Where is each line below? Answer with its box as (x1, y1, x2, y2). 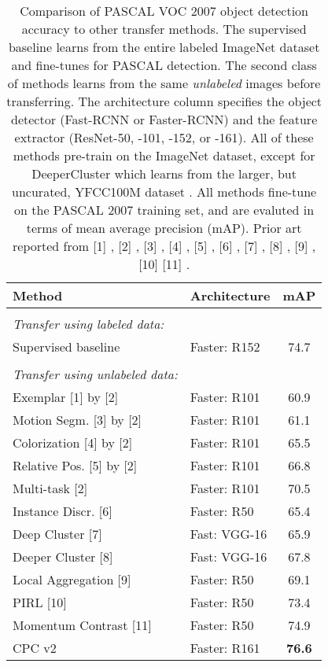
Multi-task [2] (13, 479, 88, 497)
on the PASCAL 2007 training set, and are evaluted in (14, 201, 315, 219)
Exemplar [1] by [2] (13, 388, 119, 406)
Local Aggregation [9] (13, 570, 131, 588)
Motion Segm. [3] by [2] (13, 411, 142, 429)
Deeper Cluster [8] (13, 547, 113, 566)
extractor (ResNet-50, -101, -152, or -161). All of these (14, 128, 314, 146)
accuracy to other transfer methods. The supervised (21, 20, 307, 38)
